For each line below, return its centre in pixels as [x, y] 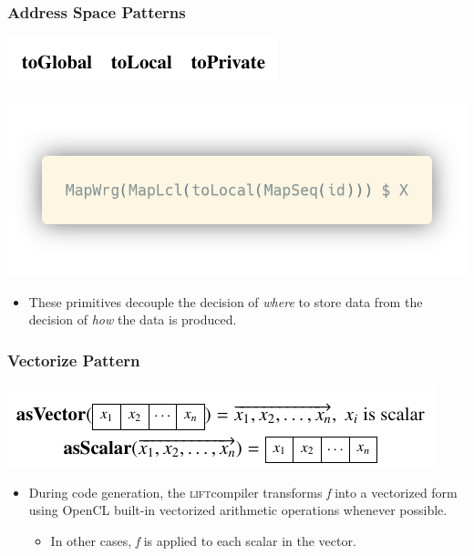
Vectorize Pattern [74, 360]
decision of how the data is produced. [133, 319]
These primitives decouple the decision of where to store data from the [226, 301]
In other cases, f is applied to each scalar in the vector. [203, 540]
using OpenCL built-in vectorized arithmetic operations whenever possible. [238, 510]
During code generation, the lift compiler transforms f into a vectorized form [243, 492]
